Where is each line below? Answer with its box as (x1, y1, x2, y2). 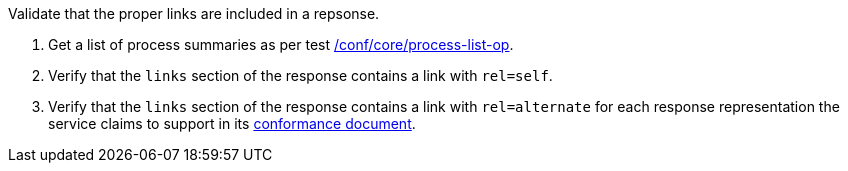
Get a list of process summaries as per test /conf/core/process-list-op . (48, 36, 514, 53)
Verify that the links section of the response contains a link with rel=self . (48, 67, 553, 84)
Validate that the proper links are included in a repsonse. (8, 5, 380, 22)
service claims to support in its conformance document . (48, 115, 416, 132)
